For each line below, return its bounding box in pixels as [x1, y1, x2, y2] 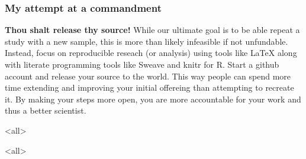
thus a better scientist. [5, 104, 86, 117]
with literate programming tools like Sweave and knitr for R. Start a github [5, 58, 279, 70]
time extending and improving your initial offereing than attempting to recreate [5, 81, 294, 94]
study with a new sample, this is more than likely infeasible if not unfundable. [5, 35, 288, 47]
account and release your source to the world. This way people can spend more [5, 69, 291, 82]
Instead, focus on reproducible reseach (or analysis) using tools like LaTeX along [5, 47, 297, 59]
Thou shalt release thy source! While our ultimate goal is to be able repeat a [5, 24, 300, 36]
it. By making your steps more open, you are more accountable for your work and [5, 92, 301, 105]
